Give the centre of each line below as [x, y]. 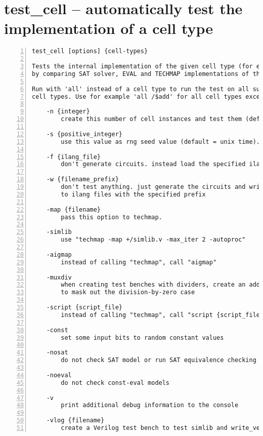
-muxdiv [59, 277]
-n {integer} [68, 112]
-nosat [57, 353]
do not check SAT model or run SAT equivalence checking [159, 360]
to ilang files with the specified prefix [133, 194]
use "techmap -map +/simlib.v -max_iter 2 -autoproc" [153, 240]
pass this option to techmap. [112, 217]
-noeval [59, 375]
